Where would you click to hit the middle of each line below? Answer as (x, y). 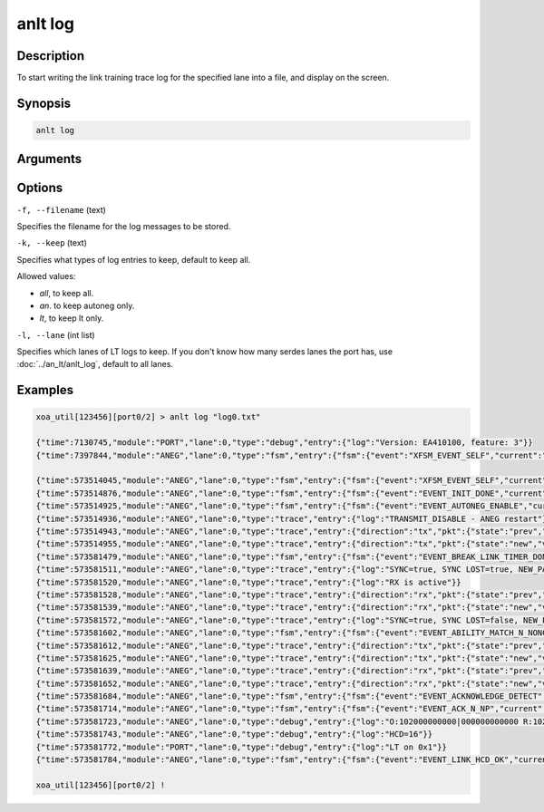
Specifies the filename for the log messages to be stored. (124, 226)
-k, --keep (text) (52, 243)
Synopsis (44, 103)
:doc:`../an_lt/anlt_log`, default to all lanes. (95, 364)
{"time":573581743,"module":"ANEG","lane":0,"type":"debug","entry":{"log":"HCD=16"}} (234, 735)
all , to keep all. (67, 293)
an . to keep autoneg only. (87, 305)
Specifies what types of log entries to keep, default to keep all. (134, 259)
